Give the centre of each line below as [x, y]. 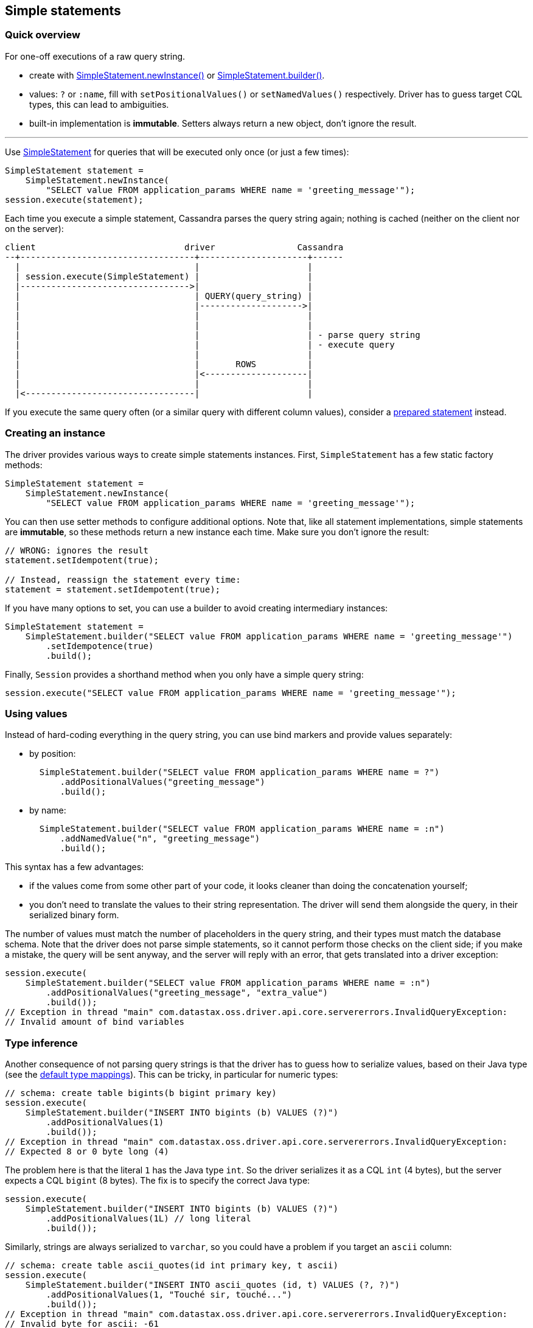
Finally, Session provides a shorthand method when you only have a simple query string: [184, 674]
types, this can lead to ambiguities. [99, 104]
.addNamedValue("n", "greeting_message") [160, 839]
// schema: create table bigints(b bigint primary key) [141, 1093]
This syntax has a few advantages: [75, 867]
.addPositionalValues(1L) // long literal [148, 1219]
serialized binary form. [74, 915]
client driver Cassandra [174, 247]
